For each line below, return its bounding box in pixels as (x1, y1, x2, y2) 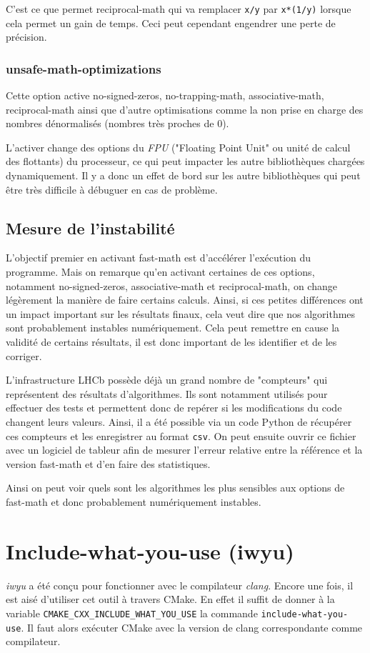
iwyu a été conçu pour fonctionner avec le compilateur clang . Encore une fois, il (6, 577, 354, 592)
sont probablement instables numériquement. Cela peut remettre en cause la (6, 320, 340, 335)
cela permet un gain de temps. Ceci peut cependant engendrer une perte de (6, 15, 336, 30)
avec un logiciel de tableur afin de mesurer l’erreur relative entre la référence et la (6, 442, 363, 457)
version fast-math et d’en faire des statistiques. (6, 456, 211, 471)
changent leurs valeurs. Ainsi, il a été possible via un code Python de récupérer (6, 414, 352, 429)
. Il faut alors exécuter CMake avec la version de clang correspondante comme (21, 619, 363, 634)
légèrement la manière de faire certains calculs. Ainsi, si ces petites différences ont (6, 292, 364, 307)
